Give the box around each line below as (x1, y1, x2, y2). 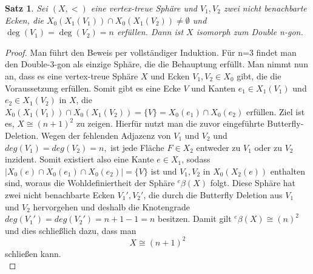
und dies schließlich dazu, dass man (5, 224, 136, 236)
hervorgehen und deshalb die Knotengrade (33, 200, 190, 213)
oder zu (254, 141, 283, 153)
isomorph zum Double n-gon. (196, 25, 303, 38)
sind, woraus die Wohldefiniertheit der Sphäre (5, 176, 175, 189)
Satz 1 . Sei (5, 2, 48, 14)
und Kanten (191, 81, 236, 94)
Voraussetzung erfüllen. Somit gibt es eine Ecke (5, 81, 181, 94)
